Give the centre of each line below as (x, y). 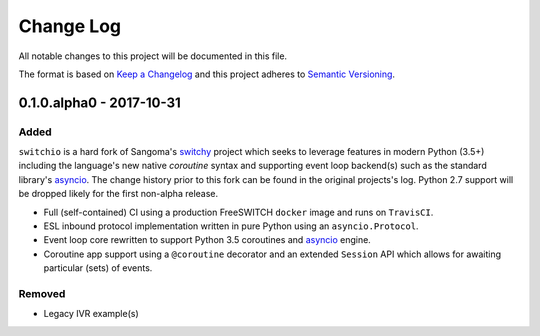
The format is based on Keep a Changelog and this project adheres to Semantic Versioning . (206, 74)
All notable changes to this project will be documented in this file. (153, 56)
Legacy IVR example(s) (91, 314)
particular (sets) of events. (98, 268)
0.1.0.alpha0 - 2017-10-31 (100, 102)
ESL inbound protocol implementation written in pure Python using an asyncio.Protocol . (231, 226)
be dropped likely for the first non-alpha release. (118, 194)
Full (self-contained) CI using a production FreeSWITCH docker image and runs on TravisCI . (238, 212)
